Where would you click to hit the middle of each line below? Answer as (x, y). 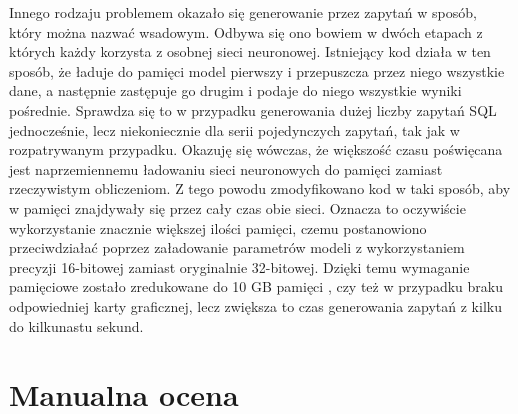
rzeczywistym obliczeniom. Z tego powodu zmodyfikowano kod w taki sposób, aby (260, 188)
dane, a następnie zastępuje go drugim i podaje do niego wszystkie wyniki (235, 90)
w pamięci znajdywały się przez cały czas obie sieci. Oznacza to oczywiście (237, 207)
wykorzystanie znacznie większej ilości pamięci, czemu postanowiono (218, 227)
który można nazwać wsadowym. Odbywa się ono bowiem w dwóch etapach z (246, 31)
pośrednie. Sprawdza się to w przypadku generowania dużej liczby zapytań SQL (253, 109)
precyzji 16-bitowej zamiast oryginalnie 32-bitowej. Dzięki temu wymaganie (239, 266)
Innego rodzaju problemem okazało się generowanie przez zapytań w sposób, (243, 12)
